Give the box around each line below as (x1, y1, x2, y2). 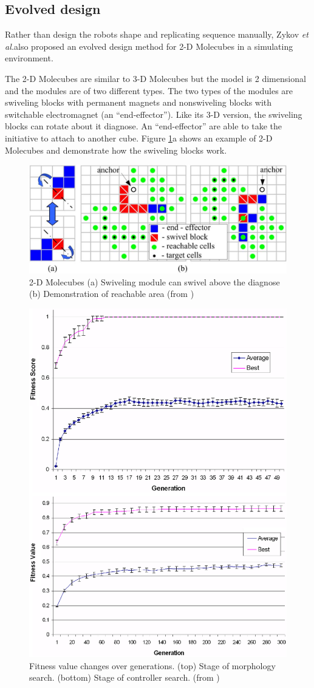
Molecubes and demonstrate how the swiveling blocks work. (5, 143, 227, 156)
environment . (5, 52, 53, 64)
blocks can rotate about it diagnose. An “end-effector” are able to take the (5, 120, 282, 132)
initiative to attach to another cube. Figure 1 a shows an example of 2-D (5, 131, 273, 144)
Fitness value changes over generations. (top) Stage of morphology (29, 659, 276, 672)
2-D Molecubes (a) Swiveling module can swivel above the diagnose (29, 275, 280, 288)
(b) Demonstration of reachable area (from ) (29, 287, 194, 300)
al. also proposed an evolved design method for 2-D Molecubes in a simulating (5, 39, 293, 52)
